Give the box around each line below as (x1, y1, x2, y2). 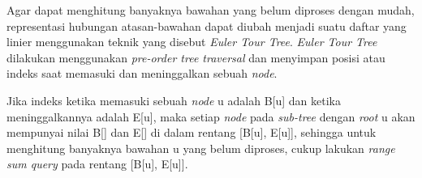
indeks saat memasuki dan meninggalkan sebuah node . (6, 65, 278, 82)
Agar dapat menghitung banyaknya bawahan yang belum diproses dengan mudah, (6, 2, 415, 18)
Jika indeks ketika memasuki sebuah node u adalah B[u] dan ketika (6, 91, 341, 108)
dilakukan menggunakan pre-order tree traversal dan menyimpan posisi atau (6, 49, 385, 66)
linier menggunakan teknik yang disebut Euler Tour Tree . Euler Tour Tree (6, 33, 377, 50)
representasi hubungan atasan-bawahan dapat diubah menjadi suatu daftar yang (6, 17, 407, 34)
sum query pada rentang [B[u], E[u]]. (6, 155, 188, 172)
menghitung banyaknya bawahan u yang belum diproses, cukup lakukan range (6, 139, 395, 156)
